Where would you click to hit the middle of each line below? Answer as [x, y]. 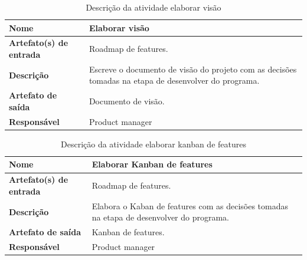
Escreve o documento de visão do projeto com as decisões [193, 69]
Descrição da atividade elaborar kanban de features [153, 144]
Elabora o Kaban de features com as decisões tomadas [190, 205]
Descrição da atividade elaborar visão [153, 7]
